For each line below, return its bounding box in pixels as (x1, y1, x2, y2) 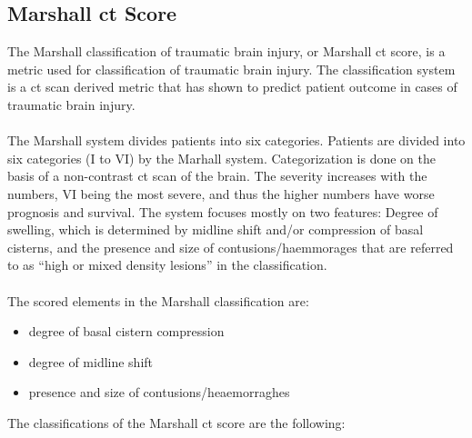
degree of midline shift (28, 352, 154, 371)
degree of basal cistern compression (28, 322, 225, 341)
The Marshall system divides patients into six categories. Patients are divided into (7, 131, 466, 150)
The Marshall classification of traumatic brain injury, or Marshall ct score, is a (7, 42, 446, 61)
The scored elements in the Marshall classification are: (7, 291, 309, 310)
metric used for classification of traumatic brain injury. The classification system (7, 59, 456, 78)
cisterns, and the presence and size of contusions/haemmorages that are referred (7, 237, 454, 256)
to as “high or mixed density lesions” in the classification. (7, 255, 327, 274)
